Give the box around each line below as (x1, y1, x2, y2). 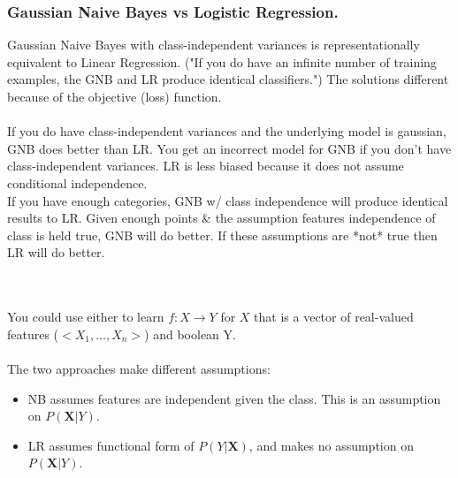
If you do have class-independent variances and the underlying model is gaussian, (7, 122, 447, 140)
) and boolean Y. (144, 324, 236, 343)
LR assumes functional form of (27, 436, 195, 454)
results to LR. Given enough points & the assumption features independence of (7, 209, 436, 227)
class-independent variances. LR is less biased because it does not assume (7, 156, 404, 175)
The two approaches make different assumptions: (7, 359, 271, 377)
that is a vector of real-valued (254, 307, 414, 326)
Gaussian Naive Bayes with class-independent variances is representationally (7, 35, 420, 54)
